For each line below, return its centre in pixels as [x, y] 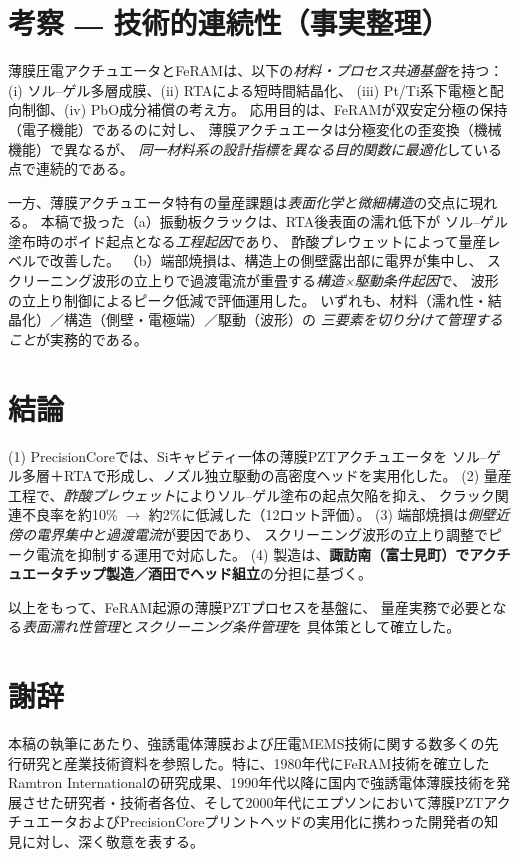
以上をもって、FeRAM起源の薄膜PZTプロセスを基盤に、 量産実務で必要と [250, 606]
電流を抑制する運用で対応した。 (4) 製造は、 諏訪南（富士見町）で [252, 553]
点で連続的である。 [71, 168]
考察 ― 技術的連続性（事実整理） [229, 22]
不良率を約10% [69, 514]
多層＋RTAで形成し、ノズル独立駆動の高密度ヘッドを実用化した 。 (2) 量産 [266, 475]
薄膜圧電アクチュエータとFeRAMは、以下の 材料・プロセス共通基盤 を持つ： [256, 70]
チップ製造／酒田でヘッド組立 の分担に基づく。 [217, 573]
